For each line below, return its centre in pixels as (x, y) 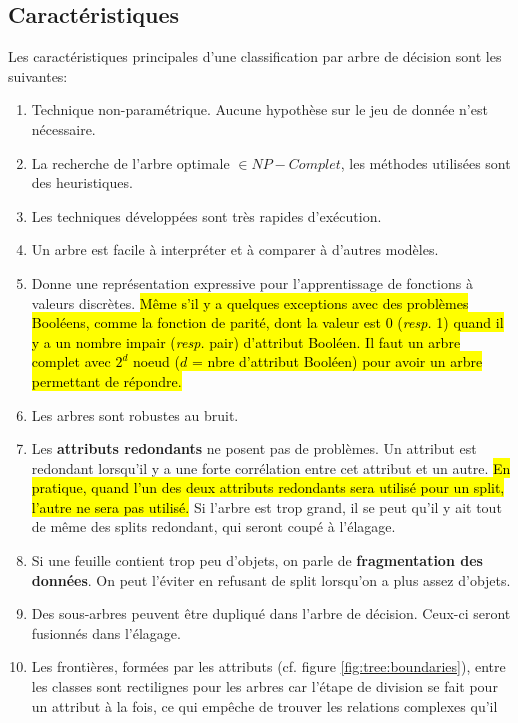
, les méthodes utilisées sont (425, 162)
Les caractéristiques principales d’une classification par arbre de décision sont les (255, 56)
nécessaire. (63, 128)
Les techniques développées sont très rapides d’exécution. (206, 215)
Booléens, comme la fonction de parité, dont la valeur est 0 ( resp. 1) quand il (267, 322)
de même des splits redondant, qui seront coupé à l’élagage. (213, 526)
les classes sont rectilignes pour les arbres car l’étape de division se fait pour (264, 686)
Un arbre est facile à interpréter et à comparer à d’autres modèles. (235, 249)
